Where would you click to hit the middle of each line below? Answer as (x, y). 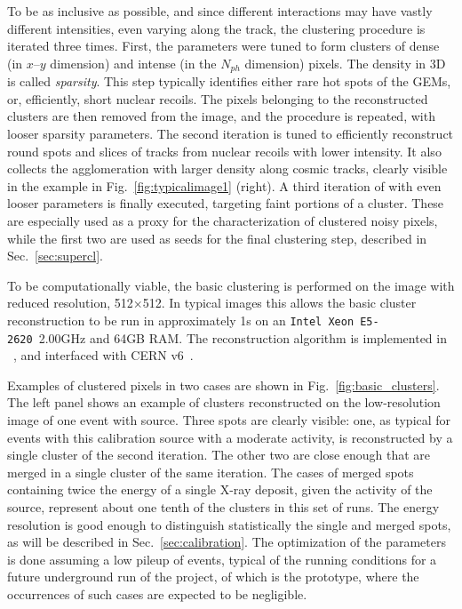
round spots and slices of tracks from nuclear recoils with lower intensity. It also (224, 151)
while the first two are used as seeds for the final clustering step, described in (217, 238)
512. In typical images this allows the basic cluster (279, 303)
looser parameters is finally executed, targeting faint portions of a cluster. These (226, 203)
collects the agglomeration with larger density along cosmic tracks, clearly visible (227, 168)
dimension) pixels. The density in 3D (345, 63)
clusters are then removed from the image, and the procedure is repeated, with (221, 116)
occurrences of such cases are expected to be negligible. (157, 593)
